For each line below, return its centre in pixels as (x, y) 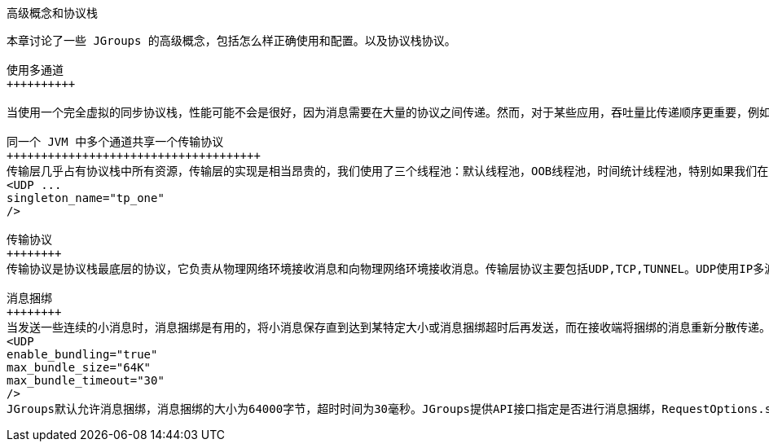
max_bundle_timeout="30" (86, 380)
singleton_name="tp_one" (86, 198)
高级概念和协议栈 (52, 13)
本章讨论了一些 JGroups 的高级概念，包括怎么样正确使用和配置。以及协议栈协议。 (231, 41)
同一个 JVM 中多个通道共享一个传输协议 (115, 142)
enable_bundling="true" (82, 354)
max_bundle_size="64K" (79, 367)
